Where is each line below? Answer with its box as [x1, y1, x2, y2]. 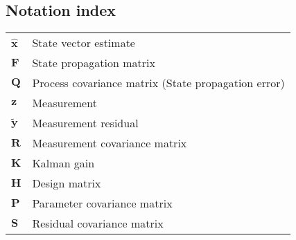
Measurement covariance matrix [32, 135, 187, 151]
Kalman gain [32, 155, 95, 172]
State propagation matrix [32, 55, 155, 71]
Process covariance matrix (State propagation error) [32, 75, 285, 91]
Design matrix [32, 175, 101, 192]
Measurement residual [32, 115, 139, 131]
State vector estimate [32, 35, 135, 51]
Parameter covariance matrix [32, 195, 173, 212]
